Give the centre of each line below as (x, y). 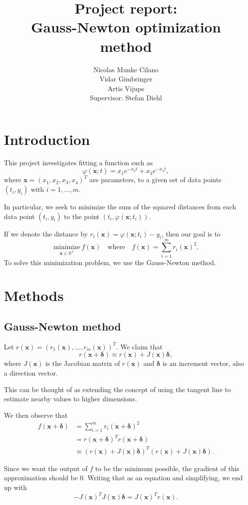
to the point (82, 216)
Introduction (47, 139)
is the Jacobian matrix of (83, 363)
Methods (34, 295)
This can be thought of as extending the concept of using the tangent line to (117, 389)
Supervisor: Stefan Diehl (126, 98)
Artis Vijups (126, 88)
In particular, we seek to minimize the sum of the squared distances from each (120, 207)
